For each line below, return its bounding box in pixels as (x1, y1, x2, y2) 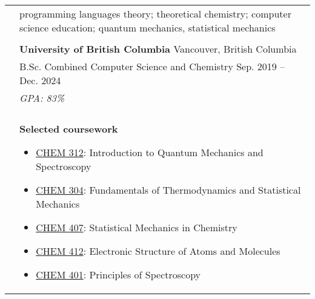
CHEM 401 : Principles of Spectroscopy (36, 268, 201, 281)
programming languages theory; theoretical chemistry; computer (19, 7, 291, 21)
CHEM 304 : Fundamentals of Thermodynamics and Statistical (36, 183, 301, 197)
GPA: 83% (19, 91, 64, 105)
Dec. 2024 (19, 73, 61, 87)
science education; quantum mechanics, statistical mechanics (19, 21, 276, 34)
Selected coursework (19, 122, 118, 136)
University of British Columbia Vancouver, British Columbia (19, 42, 297, 56)
